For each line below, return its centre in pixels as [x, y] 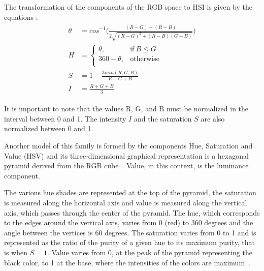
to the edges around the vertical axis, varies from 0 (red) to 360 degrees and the [129, 222]
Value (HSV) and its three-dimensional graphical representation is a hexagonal [126, 155]
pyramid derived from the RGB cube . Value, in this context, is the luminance [126, 165]
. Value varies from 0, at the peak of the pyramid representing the [150, 252]
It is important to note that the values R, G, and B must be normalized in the [126, 109]
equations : [21, 17]
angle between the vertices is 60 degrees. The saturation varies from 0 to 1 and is [130, 232]
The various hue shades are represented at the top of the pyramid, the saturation [130, 192]
